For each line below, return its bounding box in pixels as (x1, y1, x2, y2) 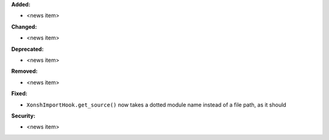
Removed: (11, 67, 38, 75)
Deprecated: (11, 45, 44, 53)
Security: (11, 112, 36, 119)
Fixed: (11, 90, 27, 97)
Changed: (11, 23, 37, 30)
